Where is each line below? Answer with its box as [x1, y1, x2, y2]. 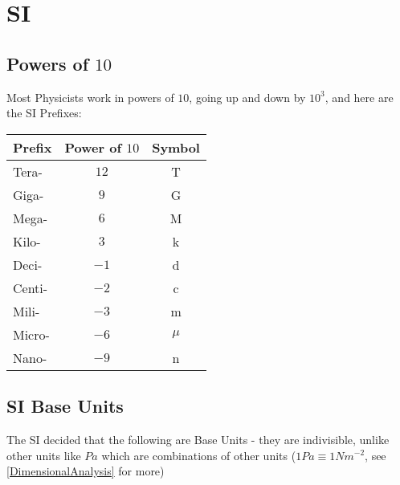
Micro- [13, 324, 50, 344]
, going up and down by [189, 88, 306, 105]
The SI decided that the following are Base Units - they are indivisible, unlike [6, 430, 390, 447]
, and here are [324, 88, 394, 105]
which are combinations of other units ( [101, 446, 296, 463]
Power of [64, 137, 122, 157]
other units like [6, 446, 81, 463]
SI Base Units [6, 393, 124, 418]
